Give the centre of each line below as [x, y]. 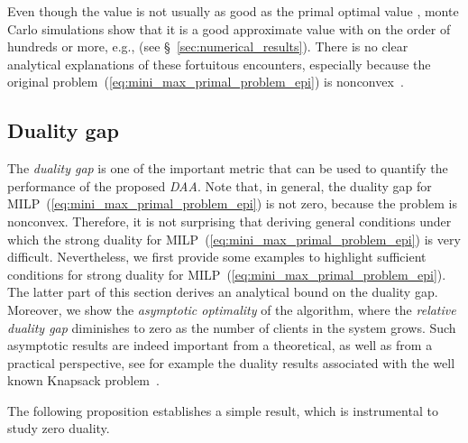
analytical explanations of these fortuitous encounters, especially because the [219, 64]
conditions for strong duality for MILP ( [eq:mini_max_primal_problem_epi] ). [227, 274]
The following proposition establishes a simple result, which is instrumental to [223, 410]
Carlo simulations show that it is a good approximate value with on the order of [229, 28]
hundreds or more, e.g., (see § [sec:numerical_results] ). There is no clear [208, 46]
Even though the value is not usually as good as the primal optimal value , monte [233, 11]
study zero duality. [59, 428]
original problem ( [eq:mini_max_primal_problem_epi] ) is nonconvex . [206, 82]
